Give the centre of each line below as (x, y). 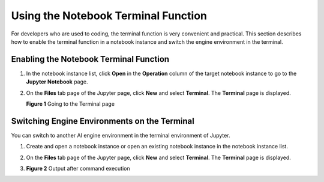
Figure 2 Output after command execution (78, 169)
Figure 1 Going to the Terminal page (70, 104)
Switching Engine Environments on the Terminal (103, 121)
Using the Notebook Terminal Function (109, 16)
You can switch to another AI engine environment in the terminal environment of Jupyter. (121, 135)
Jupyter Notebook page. (57, 82)
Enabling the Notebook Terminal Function (90, 59)
